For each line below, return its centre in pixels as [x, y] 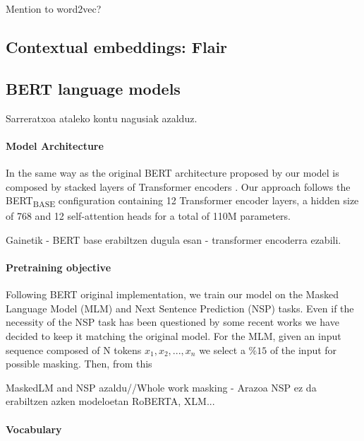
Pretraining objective [59, 267]
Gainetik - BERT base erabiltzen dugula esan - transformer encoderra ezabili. [174, 239]
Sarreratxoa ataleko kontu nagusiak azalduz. [102, 118]
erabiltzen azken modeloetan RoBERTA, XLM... [110, 401]
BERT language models [93, 88]
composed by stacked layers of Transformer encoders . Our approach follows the [178, 186]
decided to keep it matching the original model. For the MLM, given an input [174, 336]
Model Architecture [55, 145]
